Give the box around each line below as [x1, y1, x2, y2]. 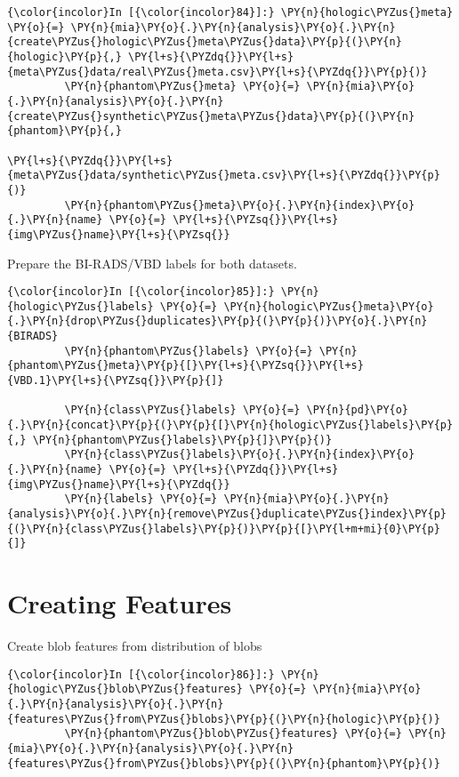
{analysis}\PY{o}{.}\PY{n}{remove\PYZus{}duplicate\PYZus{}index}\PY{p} [7, 507, 447, 520]
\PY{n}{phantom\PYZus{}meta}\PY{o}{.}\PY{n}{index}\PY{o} [64, 198, 415, 212]
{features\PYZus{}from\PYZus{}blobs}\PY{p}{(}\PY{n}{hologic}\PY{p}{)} [7, 712, 440, 725]
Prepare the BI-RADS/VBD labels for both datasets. [7, 253, 297, 272]
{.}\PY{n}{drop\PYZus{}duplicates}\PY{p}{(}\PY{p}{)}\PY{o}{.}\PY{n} [7, 315, 428, 328]
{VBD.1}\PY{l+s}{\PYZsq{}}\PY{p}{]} [7, 374, 224, 388]
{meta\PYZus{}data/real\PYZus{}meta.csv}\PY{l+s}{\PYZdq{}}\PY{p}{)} [7, 65, 428, 78]
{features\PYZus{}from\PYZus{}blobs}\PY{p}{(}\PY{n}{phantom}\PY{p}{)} [7, 757, 440, 770]
